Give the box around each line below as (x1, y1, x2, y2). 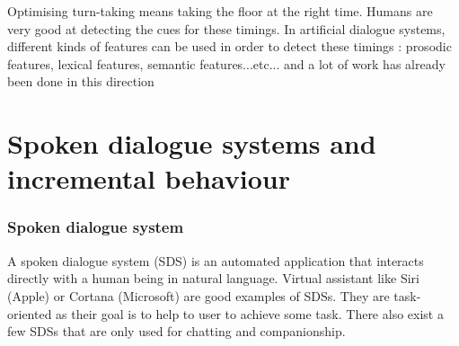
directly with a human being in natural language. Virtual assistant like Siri (7, 269, 419, 288)
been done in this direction (7, 72, 154, 91)
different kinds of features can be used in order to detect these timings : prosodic (7, 37, 452, 56)
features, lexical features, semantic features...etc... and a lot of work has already (7, 54, 446, 73)
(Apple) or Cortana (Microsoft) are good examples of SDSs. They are (7, 286, 390, 305)
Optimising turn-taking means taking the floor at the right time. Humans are (7, 2, 433, 20)
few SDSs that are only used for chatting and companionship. (7, 322, 346, 341)
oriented (7, 304, 52, 323)
